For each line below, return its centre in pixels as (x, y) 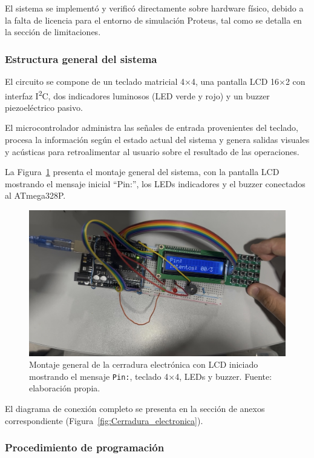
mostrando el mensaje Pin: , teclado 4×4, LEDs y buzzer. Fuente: (151, 376)
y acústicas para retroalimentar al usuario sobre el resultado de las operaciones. (152, 151)
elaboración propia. (65, 388)
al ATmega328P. (35, 195)
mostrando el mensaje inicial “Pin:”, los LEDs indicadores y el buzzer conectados (155, 183)
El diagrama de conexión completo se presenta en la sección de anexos (135, 408)
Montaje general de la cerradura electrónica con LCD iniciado (144, 364)
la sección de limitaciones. (53, 32)
